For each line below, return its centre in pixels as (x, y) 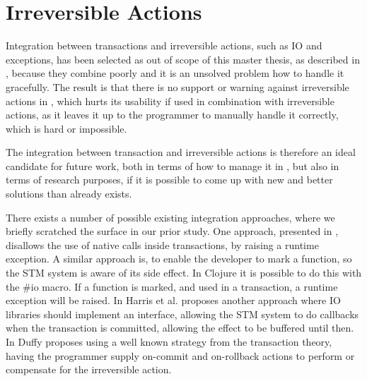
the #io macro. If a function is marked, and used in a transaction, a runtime (172, 286)
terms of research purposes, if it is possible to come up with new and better (169, 180)
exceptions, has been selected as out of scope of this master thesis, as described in (183, 59)
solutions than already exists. (69, 194)
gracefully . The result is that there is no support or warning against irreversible (177, 86)
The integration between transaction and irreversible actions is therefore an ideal (181, 152)
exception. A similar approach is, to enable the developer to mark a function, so (179, 259)
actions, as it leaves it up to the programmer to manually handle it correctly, (172, 115)
